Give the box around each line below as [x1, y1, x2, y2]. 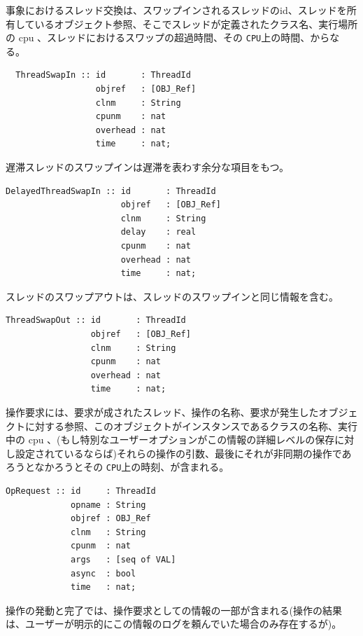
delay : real [120, 227, 197, 237]
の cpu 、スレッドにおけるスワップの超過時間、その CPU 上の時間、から [6, 30, 330, 45]
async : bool [71, 568, 136, 579]
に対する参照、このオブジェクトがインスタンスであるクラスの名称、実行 [24, 418, 358, 433]
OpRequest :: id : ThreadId [6, 485, 156, 496]
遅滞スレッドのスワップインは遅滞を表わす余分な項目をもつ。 [6, 160, 289, 174]
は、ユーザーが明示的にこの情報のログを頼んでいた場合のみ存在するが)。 [6, 616, 342, 631]
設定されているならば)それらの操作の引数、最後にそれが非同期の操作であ [15, 445, 352, 460]
